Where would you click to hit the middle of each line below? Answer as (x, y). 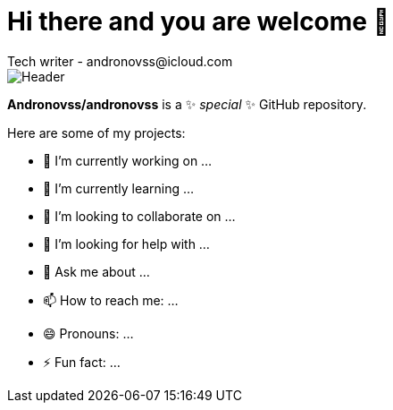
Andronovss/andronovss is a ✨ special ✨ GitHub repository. (187, 104)
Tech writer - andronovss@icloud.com (120, 61)
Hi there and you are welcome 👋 (199, 21)
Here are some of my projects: (96, 132)
